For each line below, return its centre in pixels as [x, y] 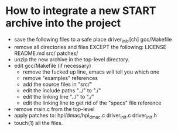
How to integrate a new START [81, 11]
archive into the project [63, 23]
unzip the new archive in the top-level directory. [72, 59]
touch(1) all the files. [38, 123]
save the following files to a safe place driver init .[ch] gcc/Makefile [93, 40]
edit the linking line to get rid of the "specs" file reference [92, 103]
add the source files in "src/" [57, 84]
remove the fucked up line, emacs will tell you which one [91, 72]
